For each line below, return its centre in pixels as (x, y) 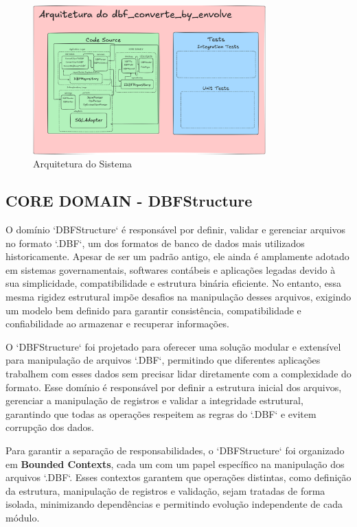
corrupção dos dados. (50, 427)
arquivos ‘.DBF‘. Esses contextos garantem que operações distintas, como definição (178, 477)
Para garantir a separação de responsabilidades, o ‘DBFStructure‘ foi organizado (175, 450)
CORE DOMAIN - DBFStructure (129, 201)
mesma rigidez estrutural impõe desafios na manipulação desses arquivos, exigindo (178, 296)
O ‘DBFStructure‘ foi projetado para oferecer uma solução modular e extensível (173, 346)
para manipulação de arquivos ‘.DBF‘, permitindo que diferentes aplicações (163, 360)
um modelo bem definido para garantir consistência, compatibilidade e (153, 310)
